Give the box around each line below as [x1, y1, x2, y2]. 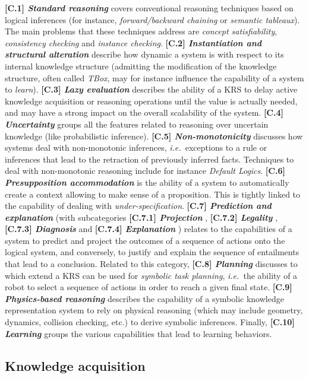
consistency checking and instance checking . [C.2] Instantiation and [5, 36, 262, 49]
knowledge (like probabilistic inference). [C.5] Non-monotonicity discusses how [5, 129, 303, 142]
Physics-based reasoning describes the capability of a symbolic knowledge [5, 292, 284, 304]
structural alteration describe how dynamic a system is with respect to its [5, 48, 284, 61]
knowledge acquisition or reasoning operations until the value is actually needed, [5, 94, 298, 107]
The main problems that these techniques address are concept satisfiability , [5, 25, 278, 37]
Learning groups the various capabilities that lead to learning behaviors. [5, 327, 272, 339]
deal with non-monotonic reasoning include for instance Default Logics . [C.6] [5, 164, 285, 177]
